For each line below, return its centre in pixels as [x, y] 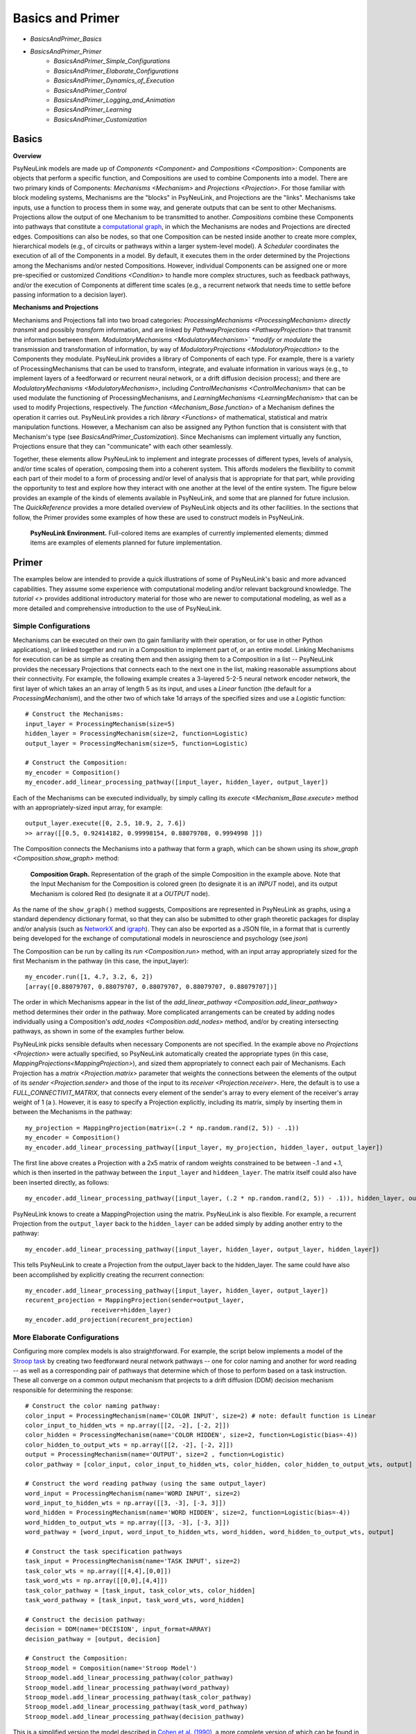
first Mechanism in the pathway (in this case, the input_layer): [101, 961]
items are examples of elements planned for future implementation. [126, 543]
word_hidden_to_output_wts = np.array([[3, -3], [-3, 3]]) [128, 1522]
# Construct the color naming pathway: [93, 1406]
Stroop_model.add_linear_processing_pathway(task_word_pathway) [137, 1707]
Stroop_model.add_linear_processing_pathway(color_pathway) [129, 1678]
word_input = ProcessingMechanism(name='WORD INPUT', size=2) [133, 1493]
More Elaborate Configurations [66, 1337]
